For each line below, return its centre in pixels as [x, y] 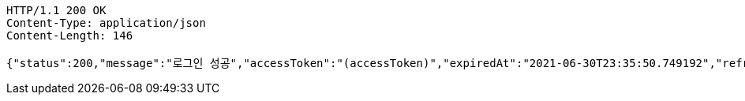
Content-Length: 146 [70, 36]
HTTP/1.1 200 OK [56, 10]
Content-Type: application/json [106, 23]
